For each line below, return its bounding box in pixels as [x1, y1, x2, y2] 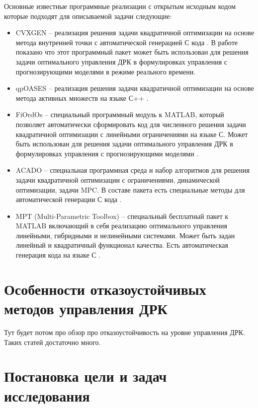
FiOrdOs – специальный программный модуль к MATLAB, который [15, 109, 224, 120]
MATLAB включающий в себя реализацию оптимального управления [15, 220, 228, 231]
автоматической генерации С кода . [15, 194, 122, 204]
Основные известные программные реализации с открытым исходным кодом [4, 1, 236, 11]
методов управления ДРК [4, 298, 168, 319]
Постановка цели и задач [4, 366, 167, 386]
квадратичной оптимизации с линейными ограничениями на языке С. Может [15, 129, 248, 139]
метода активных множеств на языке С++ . [15, 92, 149, 103]
